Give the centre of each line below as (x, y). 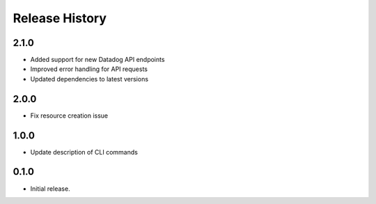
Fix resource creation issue (69, 116)
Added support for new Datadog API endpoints (97, 60)
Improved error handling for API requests (89, 69)
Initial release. (50, 189)
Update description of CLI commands (84, 152)
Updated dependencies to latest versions (89, 79)
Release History (60, 18)
